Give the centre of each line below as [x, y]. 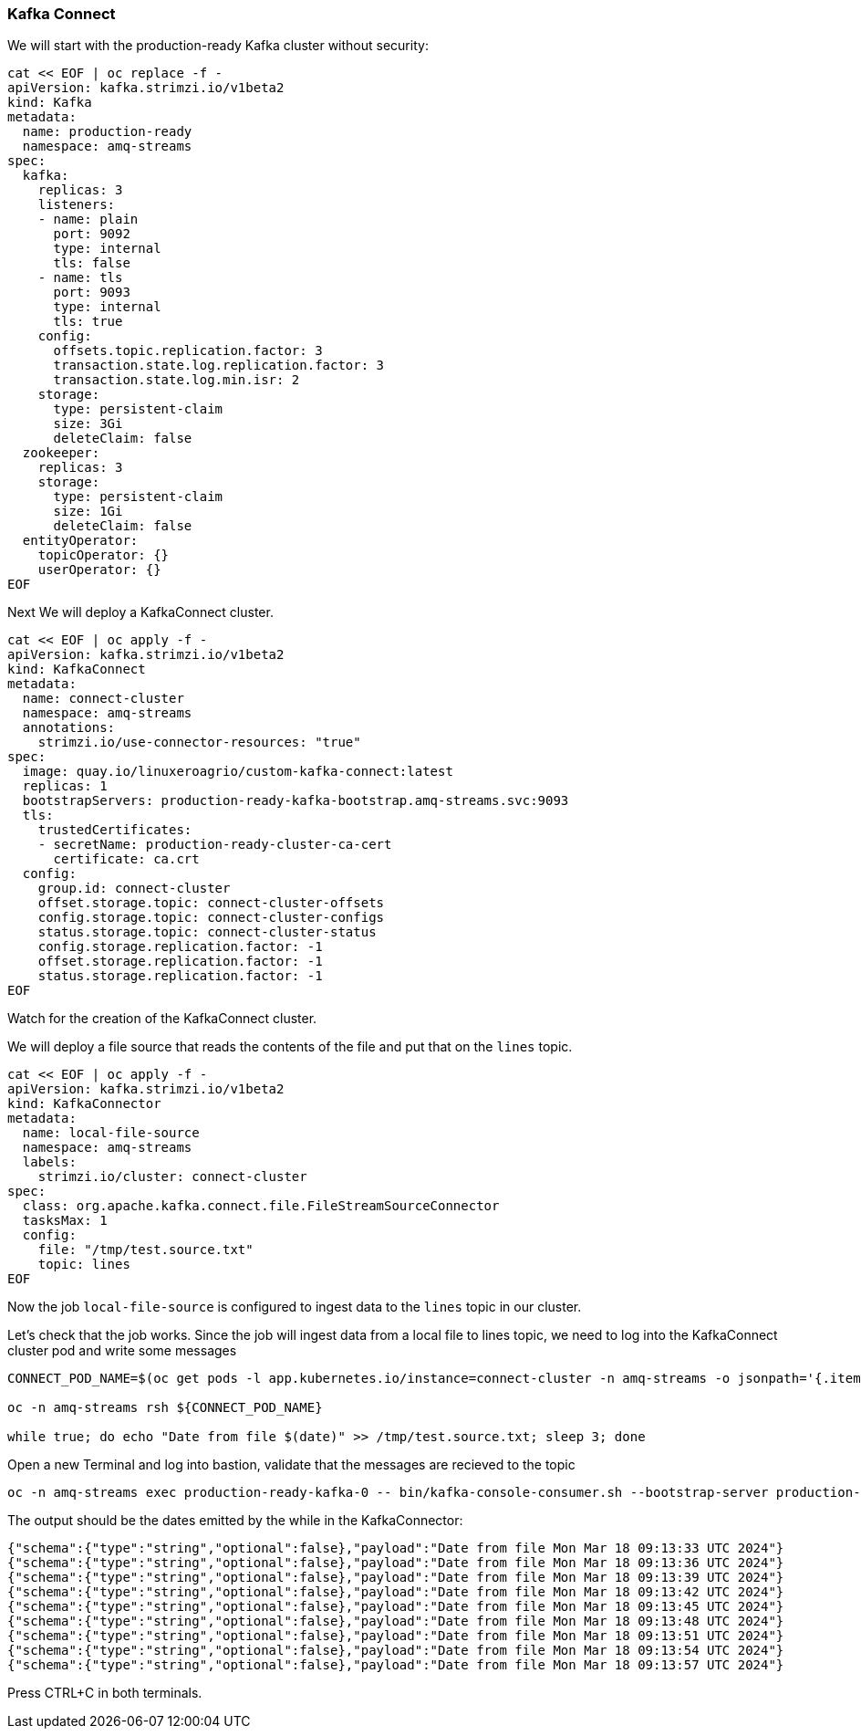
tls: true [88, 322]
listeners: [77, 205]
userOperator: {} [99, 570]
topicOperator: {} [104, 555]
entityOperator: [80, 541]
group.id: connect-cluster [134, 889]
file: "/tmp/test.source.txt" [145, 1250]
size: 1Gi [88, 512]
